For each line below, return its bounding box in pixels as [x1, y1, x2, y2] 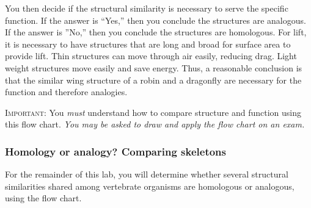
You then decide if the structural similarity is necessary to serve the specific [5, 2, 288, 14]
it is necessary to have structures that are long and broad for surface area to [5, 37, 291, 50]
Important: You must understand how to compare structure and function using [5, 106, 301, 118]
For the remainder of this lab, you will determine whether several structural [5, 168, 288, 181]
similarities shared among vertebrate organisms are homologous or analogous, [5, 179, 295, 192]
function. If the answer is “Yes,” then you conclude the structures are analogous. [5, 13, 306, 26]
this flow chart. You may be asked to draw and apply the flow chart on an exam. [5, 118, 305, 131]
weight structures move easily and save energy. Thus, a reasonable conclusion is [5, 61, 302, 74]
